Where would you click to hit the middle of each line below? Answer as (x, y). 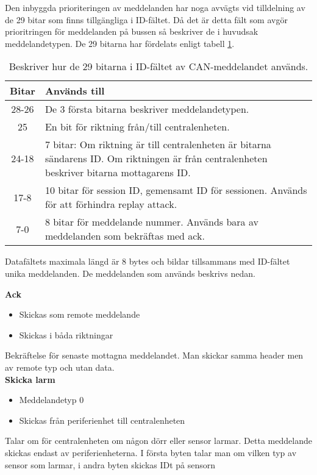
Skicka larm (30, 379)
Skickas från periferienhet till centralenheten (102, 420)
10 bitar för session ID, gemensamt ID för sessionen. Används (176, 190)
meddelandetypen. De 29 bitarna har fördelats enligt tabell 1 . (120, 43)
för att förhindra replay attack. (111, 204)
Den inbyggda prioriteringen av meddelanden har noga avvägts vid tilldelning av (155, 7)
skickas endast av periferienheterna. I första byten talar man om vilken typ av (151, 452)
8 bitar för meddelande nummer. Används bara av (151, 222)
